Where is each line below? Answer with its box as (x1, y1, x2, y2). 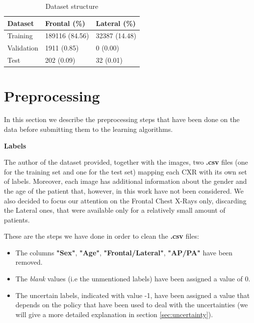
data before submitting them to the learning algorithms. (4, 124, 173, 134)
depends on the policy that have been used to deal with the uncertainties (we (15, 299, 248, 310)
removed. (15, 257, 43, 267)
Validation (7, 43, 39, 53)
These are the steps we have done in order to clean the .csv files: (4, 231, 199, 241)
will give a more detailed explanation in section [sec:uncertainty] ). (15, 309, 213, 319)
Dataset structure (45, 1, 99, 11)
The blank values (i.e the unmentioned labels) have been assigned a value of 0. (15, 273, 251, 284)
